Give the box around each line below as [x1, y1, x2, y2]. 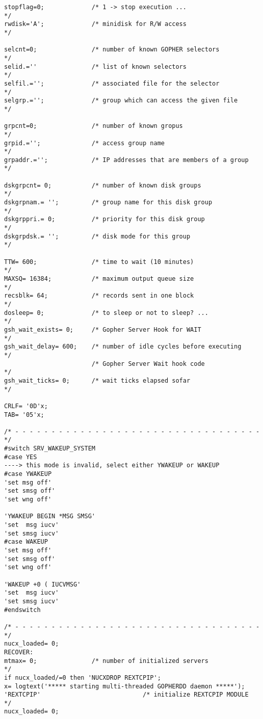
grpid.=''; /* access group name [4, 139, 165, 147]
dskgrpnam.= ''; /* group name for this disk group [4, 199, 213, 206]
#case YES [4, 453, 37, 461]
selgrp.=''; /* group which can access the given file [4, 97, 238, 104]
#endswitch [4, 606, 41, 614]
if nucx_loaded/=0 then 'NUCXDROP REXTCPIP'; [4, 674, 161, 681]
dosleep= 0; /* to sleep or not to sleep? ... [4, 309, 208, 316]
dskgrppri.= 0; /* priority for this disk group [4, 216, 205, 223]
